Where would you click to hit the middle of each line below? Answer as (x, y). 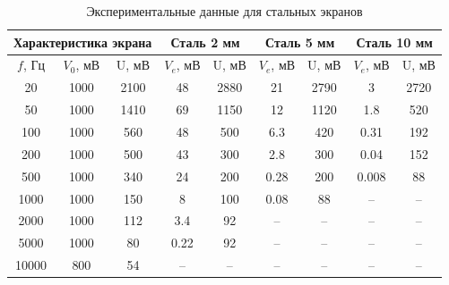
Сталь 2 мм (205, 42)
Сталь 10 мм (394, 42)
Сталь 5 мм (300, 42)
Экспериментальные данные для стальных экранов (224, 11)
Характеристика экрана (83, 42)
